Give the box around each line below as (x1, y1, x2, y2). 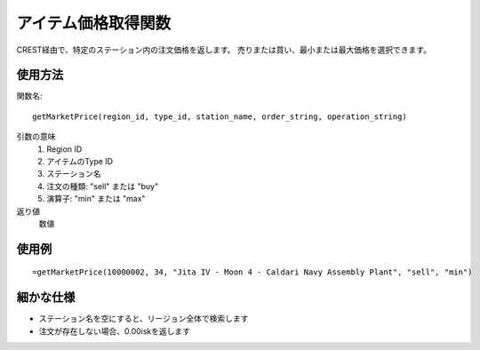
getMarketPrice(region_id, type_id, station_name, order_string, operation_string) (32, 111, 408, 122)
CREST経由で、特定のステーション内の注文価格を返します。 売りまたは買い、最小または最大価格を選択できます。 (16, 44, 431, 55)
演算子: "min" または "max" (46, 194, 146, 204)
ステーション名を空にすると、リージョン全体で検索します (38, 314, 249, 324)
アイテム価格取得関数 (16, 13, 172, 33)
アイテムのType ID (46, 156, 114, 167)
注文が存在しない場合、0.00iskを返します (38, 325, 191, 337)
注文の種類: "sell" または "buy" (46, 180, 159, 191)
